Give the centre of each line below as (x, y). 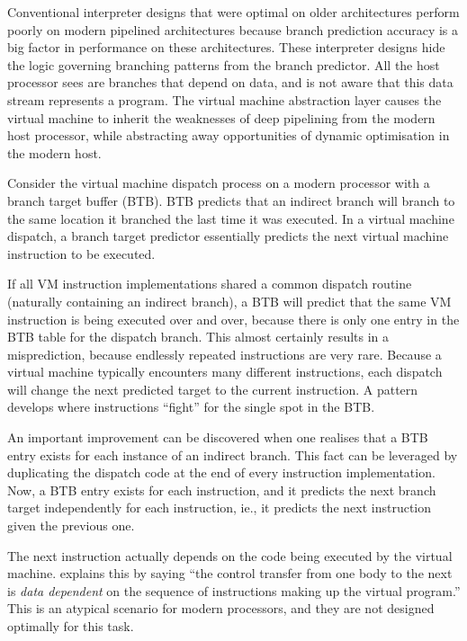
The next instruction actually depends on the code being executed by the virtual (230, 555)
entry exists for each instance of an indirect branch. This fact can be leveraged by (233, 454)
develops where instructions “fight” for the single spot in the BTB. (191, 407)
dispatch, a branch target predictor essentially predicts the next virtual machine (228, 236)
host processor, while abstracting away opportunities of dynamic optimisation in (229, 135)
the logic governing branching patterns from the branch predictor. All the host (224, 64)
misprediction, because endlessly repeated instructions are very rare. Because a (225, 354)
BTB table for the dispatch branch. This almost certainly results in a (198, 337)
